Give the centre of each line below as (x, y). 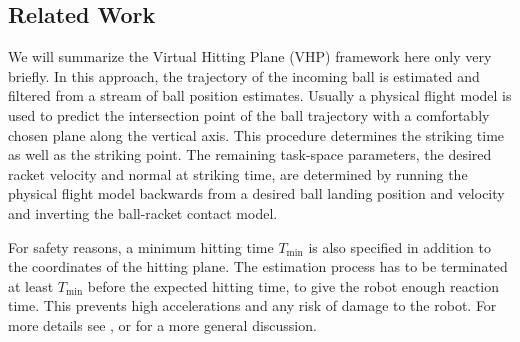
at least (31, 285)
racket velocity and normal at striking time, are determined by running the (238, 173)
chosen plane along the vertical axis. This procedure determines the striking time (256, 134)
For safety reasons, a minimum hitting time (141, 246)
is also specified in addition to (400, 246)
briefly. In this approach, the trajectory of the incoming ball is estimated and (244, 75)
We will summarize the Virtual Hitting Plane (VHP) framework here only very (250, 56)
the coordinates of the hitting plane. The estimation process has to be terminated (258, 266)
